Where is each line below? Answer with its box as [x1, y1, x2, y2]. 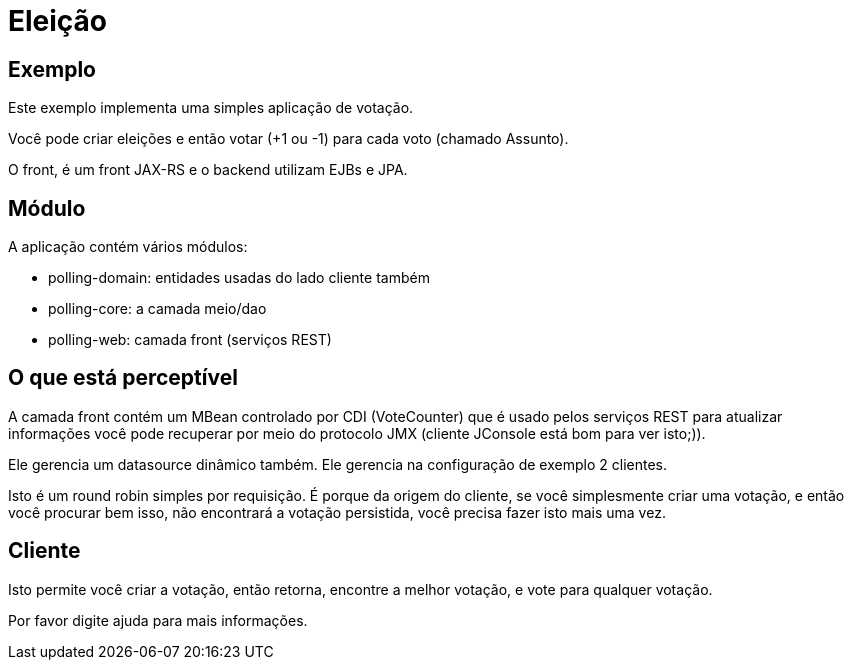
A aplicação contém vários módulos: [8, 238, 248, 256]
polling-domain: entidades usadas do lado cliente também [48, 269, 430, 287]
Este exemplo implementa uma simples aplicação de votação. [8, 99, 414, 117]
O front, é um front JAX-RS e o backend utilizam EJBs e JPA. [8, 161, 408, 179]
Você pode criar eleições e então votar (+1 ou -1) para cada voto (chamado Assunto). [8, 130, 569, 148]
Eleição [8, 4, 108, 38]
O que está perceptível [8, 365, 238, 391]
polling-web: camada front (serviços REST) [48, 331, 332, 349]
